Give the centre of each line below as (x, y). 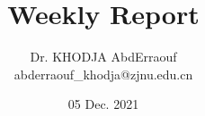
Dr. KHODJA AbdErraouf (103, 57)
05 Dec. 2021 (103, 104)
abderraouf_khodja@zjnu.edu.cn (103, 74)
